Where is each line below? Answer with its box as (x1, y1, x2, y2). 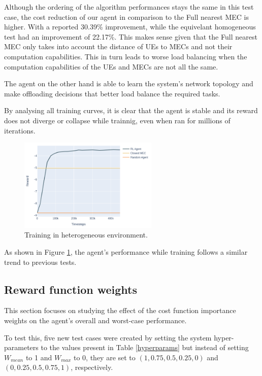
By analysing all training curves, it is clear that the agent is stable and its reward (4, 105, 258, 116)
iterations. (4, 125, 36, 135)
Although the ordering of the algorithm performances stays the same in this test (4, 2, 254, 12)
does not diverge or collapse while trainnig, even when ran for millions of (4, 115, 231, 125)
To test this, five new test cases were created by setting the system (4, 332, 212, 343)
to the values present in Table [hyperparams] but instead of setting (41, 342, 249, 353)
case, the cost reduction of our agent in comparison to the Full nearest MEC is (4, 11, 249, 22)
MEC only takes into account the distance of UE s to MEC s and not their (4, 41, 233, 52)
